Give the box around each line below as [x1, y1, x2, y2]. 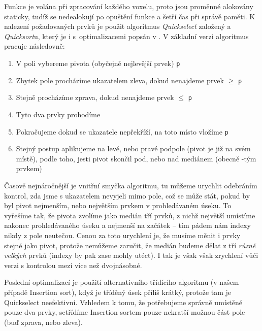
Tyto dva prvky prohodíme [16, 109, 101, 119]
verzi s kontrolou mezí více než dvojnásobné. [4, 259, 142, 270]
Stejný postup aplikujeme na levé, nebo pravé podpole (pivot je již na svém [16, 143, 251, 154]
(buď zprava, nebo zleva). [4, 316, 83, 327]
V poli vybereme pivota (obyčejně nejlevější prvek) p [16, 57, 180, 68]
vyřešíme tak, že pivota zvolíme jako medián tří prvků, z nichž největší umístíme [4, 210, 255, 220]
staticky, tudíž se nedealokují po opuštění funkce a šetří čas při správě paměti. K [4, 11, 255, 21]
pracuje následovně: [4, 41, 65, 51]
